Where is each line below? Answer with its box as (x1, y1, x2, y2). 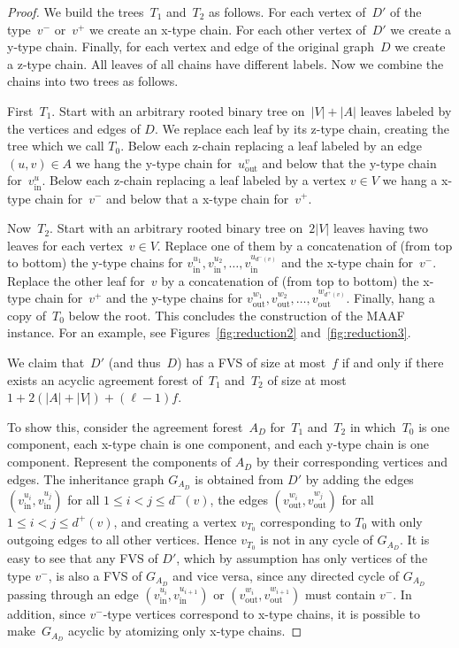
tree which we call (7, 136, 104, 155)
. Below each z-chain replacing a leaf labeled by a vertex (42, 171, 347, 189)
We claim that (7, 353, 85, 372)
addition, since (7, 604, 86, 622)
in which (349, 417, 396, 436)
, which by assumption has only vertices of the (176, 549, 428, 567)
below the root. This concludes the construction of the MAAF (68, 305, 405, 324)
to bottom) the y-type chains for (7, 253, 183, 272)
